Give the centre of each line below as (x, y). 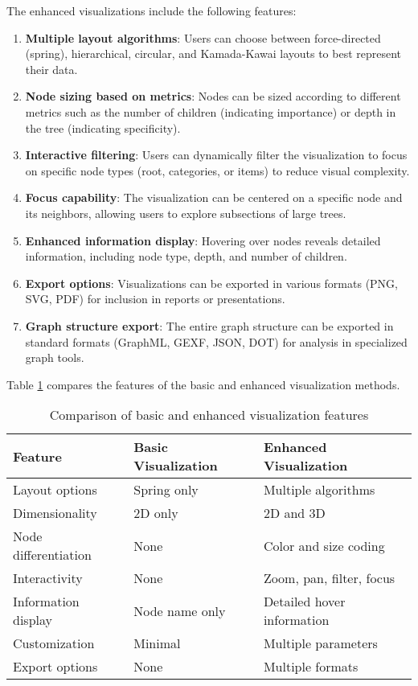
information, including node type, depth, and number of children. (186, 256)
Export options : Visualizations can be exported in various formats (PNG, (212, 283)
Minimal (157, 643)
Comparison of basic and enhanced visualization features (209, 415)
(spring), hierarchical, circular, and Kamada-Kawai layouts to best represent (213, 53)
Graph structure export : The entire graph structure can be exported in (209, 325)
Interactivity (48, 578)
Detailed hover (304, 602)
